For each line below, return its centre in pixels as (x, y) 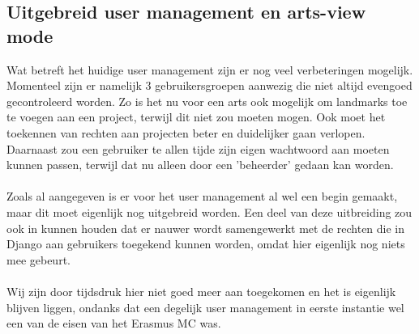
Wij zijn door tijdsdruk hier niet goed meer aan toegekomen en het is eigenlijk (201, 291)
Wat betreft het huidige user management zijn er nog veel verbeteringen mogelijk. (210, 69)
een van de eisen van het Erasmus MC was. (114, 323)
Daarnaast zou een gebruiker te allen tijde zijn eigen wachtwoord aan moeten (198, 148)
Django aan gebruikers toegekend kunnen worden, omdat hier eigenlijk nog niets (206, 244)
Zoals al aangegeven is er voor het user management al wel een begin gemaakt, (202, 196)
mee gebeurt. (38, 259)
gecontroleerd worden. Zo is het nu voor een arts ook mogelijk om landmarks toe (207, 101)
